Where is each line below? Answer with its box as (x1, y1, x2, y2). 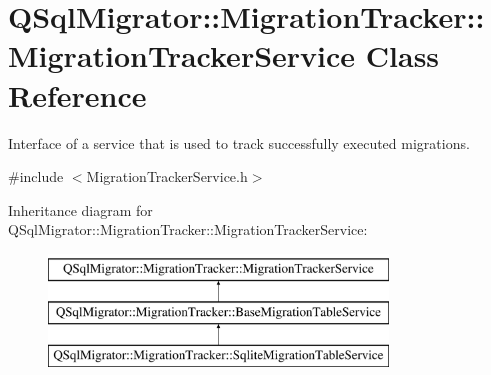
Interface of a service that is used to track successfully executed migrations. (8, 132, 470, 153)
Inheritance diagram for (8, 199, 153, 220)
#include (8, 166, 64, 187)
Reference (8, 74, 147, 115)
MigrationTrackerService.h (86, 166, 248, 187)
